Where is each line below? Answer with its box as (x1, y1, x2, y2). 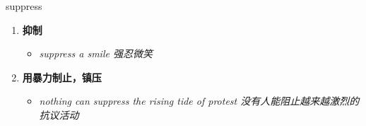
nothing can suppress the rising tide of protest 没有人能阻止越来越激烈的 (39, 93, 360, 108)
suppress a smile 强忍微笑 (39, 46, 153, 61)
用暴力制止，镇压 (22, 69, 102, 84)
